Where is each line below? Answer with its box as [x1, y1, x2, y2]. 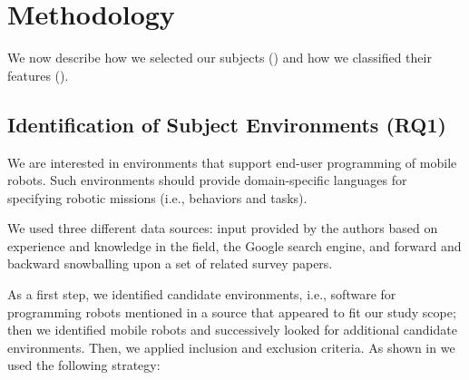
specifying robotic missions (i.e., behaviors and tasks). [7, 188, 308, 207]
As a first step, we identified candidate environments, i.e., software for [7, 285, 396, 304]
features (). [7, 65, 69, 84]
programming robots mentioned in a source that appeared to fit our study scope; [7, 302, 456, 321]
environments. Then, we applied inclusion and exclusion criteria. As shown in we [7, 337, 455, 356]
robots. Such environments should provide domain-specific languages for [7, 171, 407, 190]
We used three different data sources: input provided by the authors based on [7, 219, 438, 238]
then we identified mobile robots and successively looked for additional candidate [7, 320, 457, 339]
